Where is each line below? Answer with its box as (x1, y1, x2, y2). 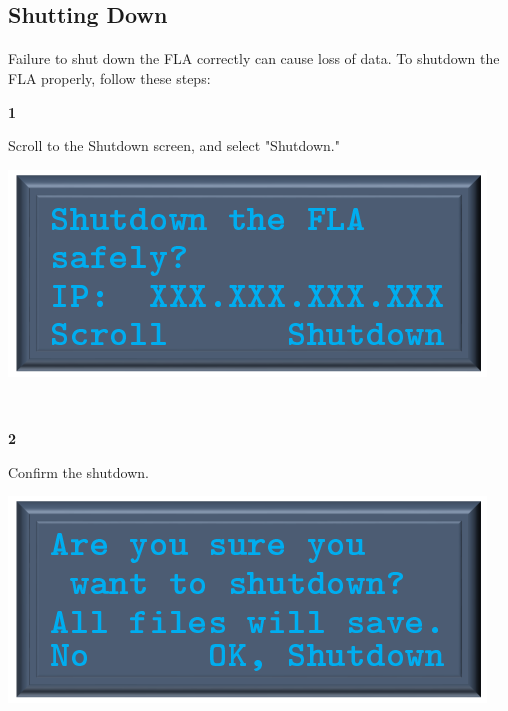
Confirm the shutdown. (8, 461, 149, 482)
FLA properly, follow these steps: (8, 67, 211, 88)
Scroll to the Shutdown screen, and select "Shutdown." (8, 135, 340, 156)
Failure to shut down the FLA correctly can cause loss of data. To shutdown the (8, 48, 500, 69)
